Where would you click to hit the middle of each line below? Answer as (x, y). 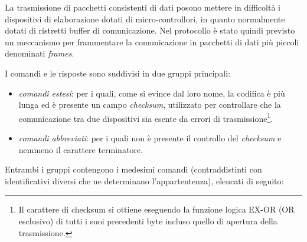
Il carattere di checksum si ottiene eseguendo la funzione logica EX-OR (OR (156, 209)
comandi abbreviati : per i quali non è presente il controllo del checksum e (150, 138)
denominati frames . (40, 53)
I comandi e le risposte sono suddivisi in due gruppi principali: (118, 73)
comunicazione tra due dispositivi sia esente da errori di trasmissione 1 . (146, 117)
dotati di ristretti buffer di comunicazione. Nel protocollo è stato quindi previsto (150, 30)
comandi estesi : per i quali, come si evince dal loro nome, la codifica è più (152, 93)
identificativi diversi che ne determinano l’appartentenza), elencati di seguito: (144, 180)
